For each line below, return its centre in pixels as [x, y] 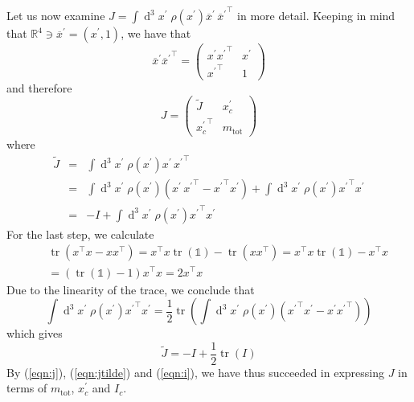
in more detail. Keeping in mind [316, 16]
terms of [27, 388]
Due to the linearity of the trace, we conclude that [131, 289]
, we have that [156, 33]
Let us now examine [56, 16]
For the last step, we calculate [80, 234]
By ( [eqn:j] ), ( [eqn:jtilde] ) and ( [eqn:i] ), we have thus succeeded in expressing [196, 372]
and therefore [39, 87]
